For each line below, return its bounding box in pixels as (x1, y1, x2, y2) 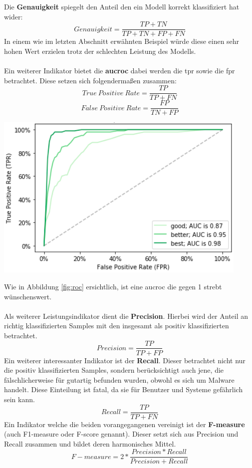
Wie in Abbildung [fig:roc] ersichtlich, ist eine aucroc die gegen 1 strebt (4, 281, 222, 291)
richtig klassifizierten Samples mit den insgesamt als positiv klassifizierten (4, 320, 229, 331)
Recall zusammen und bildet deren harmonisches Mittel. (4, 438, 176, 449)
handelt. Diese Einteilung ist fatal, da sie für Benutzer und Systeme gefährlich (4, 384, 243, 395)
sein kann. (4, 394, 35, 404)
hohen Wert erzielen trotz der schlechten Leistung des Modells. (4, 45, 196, 56)
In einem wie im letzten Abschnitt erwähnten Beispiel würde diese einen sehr (4, 36, 240, 46)
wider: (4, 11, 23, 21)
